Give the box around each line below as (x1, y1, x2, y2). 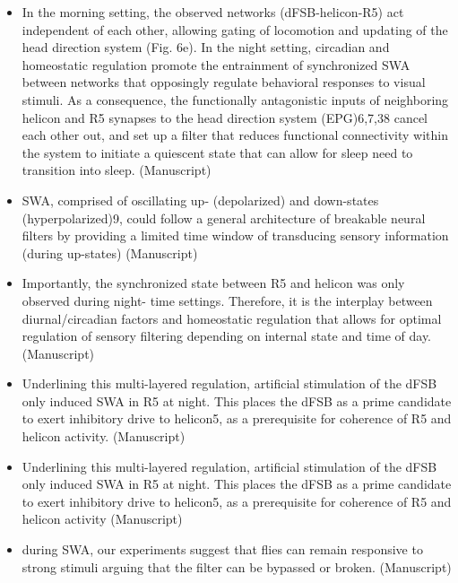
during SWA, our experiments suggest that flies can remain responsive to (22, 540, 423, 559)
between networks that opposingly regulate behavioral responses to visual (22, 73, 426, 91)
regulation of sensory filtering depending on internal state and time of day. (22, 326, 432, 345)
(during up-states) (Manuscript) (22, 243, 198, 262)
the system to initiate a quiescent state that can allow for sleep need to (22, 143, 413, 161)
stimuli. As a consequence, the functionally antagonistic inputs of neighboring (22, 90, 449, 109)
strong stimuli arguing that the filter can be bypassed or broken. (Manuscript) (22, 557, 452, 576)
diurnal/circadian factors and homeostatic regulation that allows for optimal (22, 309, 442, 327)
